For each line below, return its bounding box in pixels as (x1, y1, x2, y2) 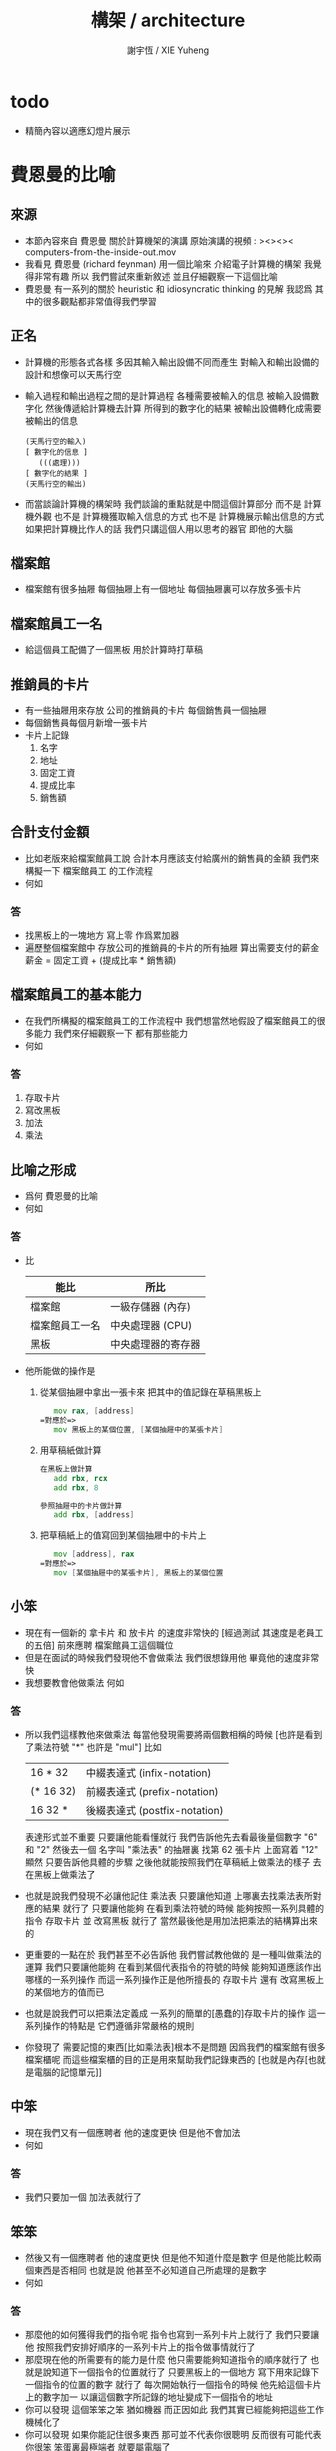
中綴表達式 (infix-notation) (85, 1766, 212, 1780)
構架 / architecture (90, 9, 246, 32)
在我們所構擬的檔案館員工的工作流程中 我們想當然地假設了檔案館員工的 (24, 1014, 317, 1026)
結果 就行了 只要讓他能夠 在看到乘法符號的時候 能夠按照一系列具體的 (42, 1902, 325, 1914)
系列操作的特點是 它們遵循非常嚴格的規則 (24, 2020, 195, 2031)
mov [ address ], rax (53, 1549, 135, 1560)
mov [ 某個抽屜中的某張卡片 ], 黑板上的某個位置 (53, 1568, 224, 1578)
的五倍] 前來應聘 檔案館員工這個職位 (24, 1639, 174, 1651)
